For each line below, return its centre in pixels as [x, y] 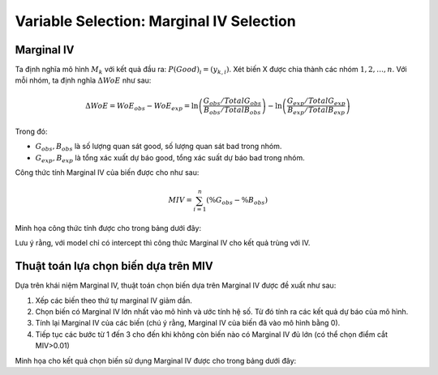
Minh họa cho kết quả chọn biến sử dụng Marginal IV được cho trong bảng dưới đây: [156, 360]
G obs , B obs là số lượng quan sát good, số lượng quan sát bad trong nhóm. [159, 147]
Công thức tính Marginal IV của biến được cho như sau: [107, 173]
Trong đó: [31, 131]
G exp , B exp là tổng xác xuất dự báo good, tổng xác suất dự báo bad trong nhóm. [170, 158]
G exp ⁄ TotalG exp [316, 101]
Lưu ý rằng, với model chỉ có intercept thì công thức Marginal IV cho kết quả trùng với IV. [163, 243]
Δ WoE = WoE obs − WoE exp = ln [142, 107]
